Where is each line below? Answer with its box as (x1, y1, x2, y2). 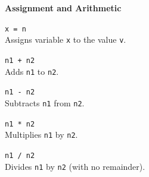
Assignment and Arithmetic (5, 2, 122, 14)
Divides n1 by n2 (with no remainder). (5, 160, 145, 172)
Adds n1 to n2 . (5, 65, 59, 77)
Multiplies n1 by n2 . (5, 128, 78, 141)
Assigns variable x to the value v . (5, 33, 126, 46)
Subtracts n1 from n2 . (5, 96, 85, 109)
